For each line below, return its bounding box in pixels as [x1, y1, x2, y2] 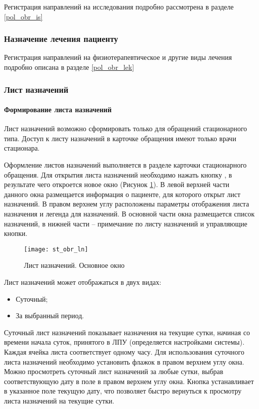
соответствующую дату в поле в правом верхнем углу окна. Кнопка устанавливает [4, 376, 254, 386]
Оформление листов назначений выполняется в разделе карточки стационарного [4, 160, 247, 170]
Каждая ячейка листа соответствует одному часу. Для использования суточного [4, 346, 245, 357]
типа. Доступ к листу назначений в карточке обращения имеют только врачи [4, 133, 237, 143]
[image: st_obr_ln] [24, 245, 88, 253]
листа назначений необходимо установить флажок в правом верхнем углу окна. [4, 356, 245, 367]
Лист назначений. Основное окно [24, 260, 125, 270]
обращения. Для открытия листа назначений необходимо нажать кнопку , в [4, 169, 232, 180]
